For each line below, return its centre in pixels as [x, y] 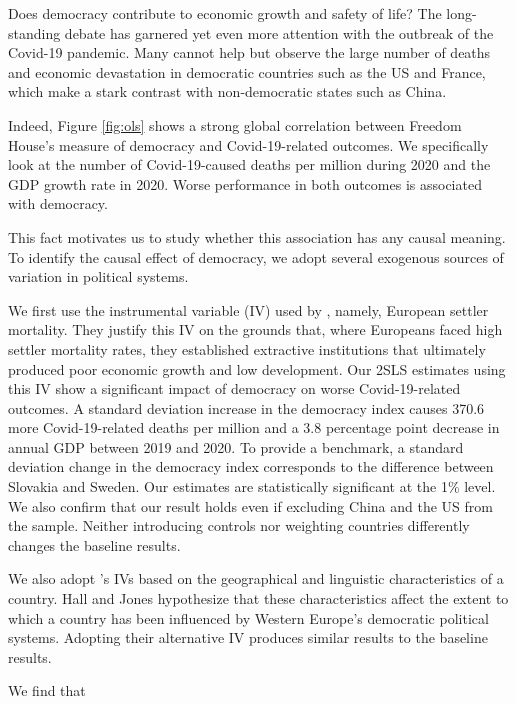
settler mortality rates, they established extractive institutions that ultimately [247, 348]
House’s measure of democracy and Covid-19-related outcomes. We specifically [248, 144]
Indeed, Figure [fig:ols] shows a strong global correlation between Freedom [235, 124]
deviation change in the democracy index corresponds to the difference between [251, 466]
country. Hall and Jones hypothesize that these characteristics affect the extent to [258, 598]
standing [34, 32]
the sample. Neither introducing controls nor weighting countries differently [239, 525]
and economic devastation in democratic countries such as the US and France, [247, 71]
